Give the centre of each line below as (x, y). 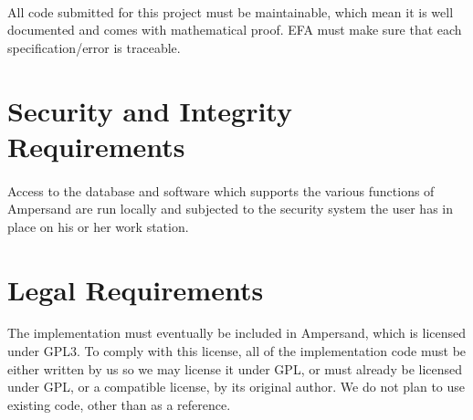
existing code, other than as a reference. (119, 404)
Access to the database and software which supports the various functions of (221, 190)
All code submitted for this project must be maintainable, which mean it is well (231, 11)
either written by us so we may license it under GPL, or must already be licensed (235, 368)
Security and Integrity (150, 110)
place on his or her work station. (98, 226)
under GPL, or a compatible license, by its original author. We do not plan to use (236, 387)
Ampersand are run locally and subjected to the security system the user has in (230, 209)
